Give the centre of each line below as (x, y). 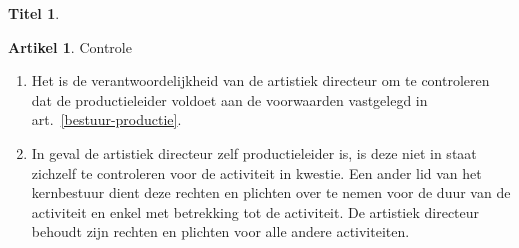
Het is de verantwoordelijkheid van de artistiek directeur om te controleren (260, 80)
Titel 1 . (34, 13)
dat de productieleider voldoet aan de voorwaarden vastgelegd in (229, 99)
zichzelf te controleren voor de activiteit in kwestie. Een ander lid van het (256, 172)
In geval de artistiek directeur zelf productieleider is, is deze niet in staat (254, 152)
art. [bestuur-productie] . (106, 119)
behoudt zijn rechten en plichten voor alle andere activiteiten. (220, 231)
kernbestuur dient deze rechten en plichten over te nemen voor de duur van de (271, 192)
